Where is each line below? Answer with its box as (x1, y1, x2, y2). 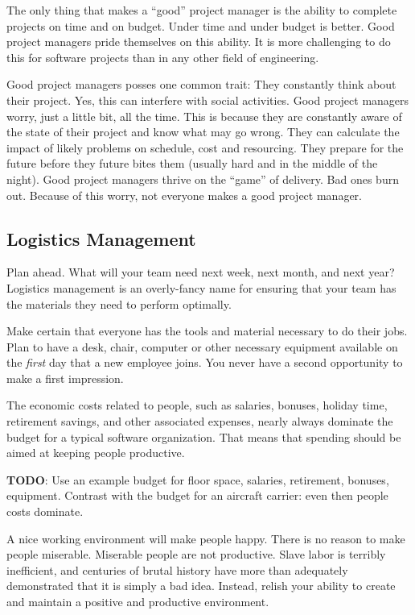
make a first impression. (6, 369, 124, 386)
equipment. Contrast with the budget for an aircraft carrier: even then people (6, 487, 388, 504)
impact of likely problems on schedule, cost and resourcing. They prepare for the (6, 139, 404, 156)
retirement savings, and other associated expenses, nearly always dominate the (6, 413, 393, 430)
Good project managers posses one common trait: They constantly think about (6, 76, 397, 93)
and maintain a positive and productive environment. (6, 593, 269, 610)
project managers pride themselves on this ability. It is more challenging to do (6, 33, 391, 50)
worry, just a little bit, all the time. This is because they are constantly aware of (6, 107, 402, 124)
